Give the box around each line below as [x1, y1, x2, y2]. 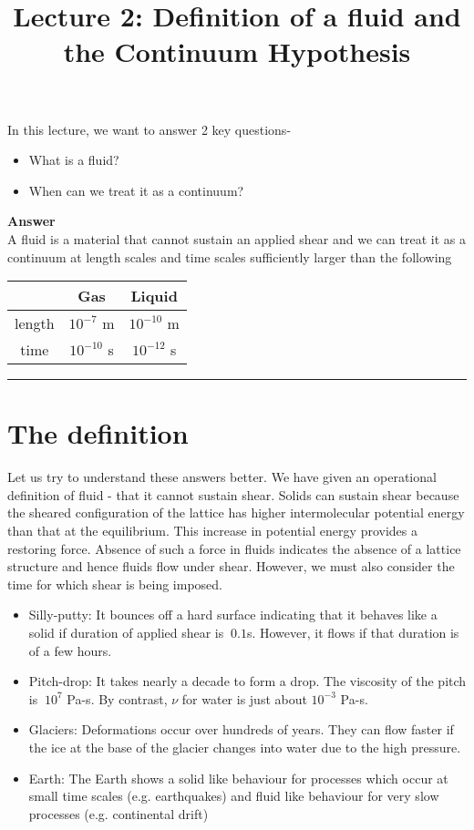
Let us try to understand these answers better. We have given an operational [7, 467, 437, 487]
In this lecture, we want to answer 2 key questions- [7, 119, 292, 138]
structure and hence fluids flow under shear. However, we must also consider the [7, 557, 455, 576]
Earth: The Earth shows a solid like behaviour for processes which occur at [28, 768, 448, 787]
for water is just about [181, 689, 307, 708]
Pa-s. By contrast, [67, 689, 168, 708]
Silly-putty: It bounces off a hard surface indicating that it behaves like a [28, 605, 438, 624]
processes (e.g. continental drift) [28, 804, 209, 823]
